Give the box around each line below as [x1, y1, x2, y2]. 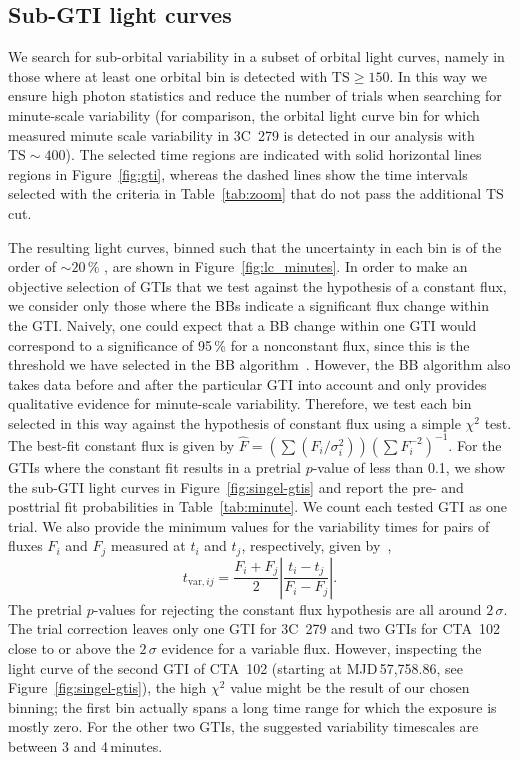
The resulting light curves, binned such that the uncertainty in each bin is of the [8, 236, 502, 257]
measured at [110, 535, 186, 556]
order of [8, 256, 56, 277]
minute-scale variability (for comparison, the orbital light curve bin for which [8, 104, 480, 125]
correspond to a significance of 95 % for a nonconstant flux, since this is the [8, 334, 470, 355]
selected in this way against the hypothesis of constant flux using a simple [8, 412, 461, 433]
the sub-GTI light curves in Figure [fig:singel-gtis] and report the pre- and [8, 476, 464, 497]
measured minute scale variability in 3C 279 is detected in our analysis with [8, 124, 475, 145]
